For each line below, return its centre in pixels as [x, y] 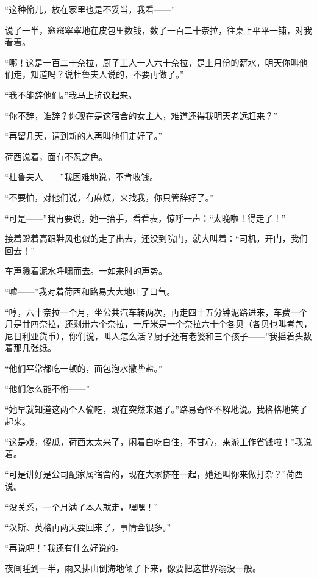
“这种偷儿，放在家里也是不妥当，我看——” [90, 9]
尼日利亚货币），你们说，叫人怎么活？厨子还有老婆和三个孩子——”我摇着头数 [158, 335]
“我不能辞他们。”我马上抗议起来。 [71, 94]
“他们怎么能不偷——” [48, 388]
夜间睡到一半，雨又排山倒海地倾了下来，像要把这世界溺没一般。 [133, 568]
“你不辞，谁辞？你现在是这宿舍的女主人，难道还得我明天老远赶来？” [141, 115]
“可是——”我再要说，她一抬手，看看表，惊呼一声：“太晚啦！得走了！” [145, 218]
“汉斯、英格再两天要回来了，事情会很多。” [88, 527]
